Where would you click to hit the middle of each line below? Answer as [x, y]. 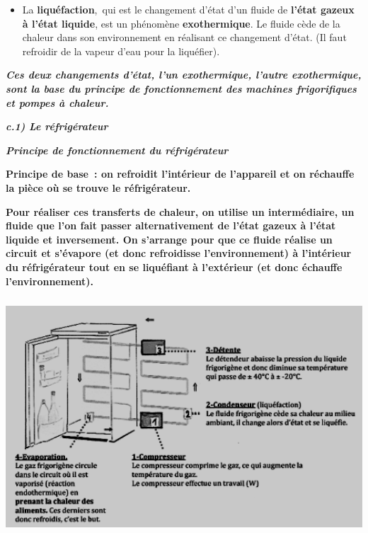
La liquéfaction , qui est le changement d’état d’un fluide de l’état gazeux [188, 9]
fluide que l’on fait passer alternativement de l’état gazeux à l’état [171, 225]
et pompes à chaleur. [57, 102]
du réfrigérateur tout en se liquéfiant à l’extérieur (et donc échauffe [174, 266]
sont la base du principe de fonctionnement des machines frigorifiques [181, 88]
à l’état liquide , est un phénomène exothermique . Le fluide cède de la [181, 23]
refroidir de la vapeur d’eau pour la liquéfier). [121, 51]
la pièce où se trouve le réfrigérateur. [98, 187]
